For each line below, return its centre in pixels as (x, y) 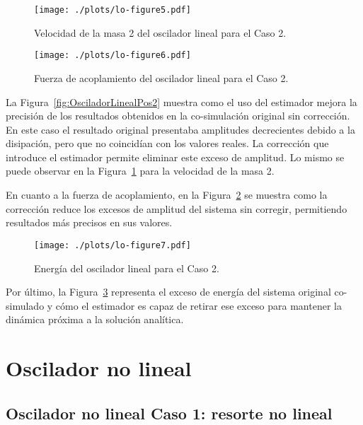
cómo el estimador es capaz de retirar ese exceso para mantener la (198, 305)
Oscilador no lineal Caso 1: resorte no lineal (169, 413)
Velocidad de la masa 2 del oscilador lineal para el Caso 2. (160, 32)
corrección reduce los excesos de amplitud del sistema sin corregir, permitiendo (177, 208)
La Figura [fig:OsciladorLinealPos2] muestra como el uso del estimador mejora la (181, 101)
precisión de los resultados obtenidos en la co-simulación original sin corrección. (178, 116)
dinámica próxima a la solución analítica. (95, 319)
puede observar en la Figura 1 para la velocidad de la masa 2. (140, 171)
